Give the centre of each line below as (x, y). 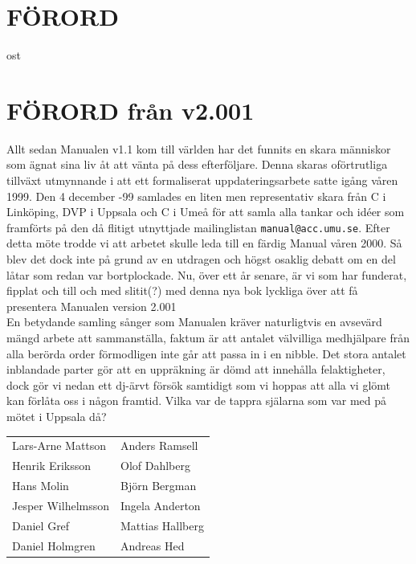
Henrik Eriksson (52, 466)
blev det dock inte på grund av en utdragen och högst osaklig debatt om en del (201, 259)
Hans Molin (41, 486)
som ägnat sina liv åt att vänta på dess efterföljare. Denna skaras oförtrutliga (197, 164)
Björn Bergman (159, 486)
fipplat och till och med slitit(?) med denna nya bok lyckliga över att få (182, 290)
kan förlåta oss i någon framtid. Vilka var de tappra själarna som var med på (197, 401)
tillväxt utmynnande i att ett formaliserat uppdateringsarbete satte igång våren (202, 180)
